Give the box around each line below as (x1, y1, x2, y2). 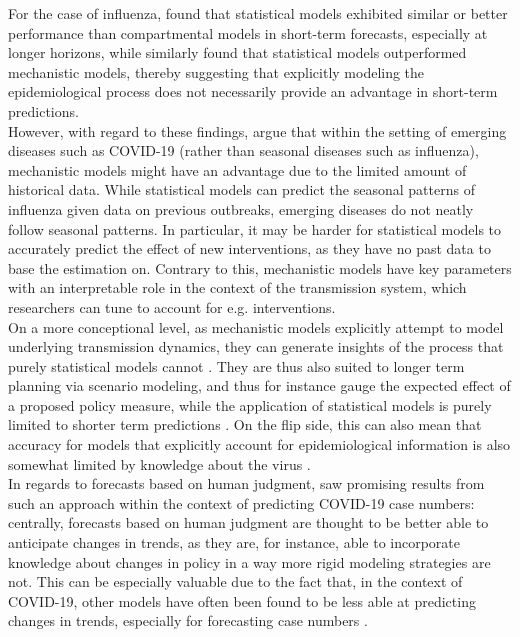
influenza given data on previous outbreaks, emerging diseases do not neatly (8, 198, 474, 219)
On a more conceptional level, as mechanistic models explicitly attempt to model (8, 316, 504, 337)
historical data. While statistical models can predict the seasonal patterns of (8, 179, 475, 200)
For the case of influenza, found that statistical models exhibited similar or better (8, 3, 508, 23)
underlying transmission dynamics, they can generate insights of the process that (8, 336, 504, 357)
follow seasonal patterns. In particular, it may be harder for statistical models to (8, 218, 502, 239)
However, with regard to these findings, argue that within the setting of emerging (8, 120, 507, 141)
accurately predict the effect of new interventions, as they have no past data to (8, 238, 491, 259)
